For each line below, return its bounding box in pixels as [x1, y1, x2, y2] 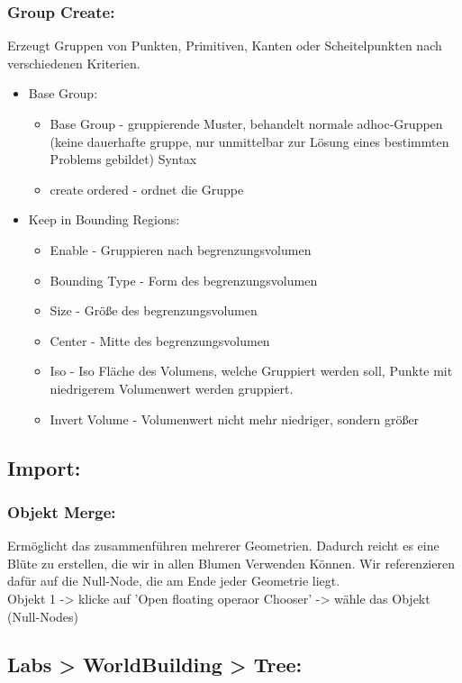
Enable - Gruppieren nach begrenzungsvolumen [50, 240, 312, 259]
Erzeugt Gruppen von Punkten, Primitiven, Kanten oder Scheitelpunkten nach [7, 36, 442, 55]
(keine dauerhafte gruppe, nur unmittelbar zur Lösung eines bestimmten [50, 132, 449, 150]
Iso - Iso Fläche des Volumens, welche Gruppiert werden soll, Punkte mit [50, 361, 453, 380]
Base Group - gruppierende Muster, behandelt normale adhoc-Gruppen [50, 114, 443, 132]
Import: [7, 453, 81, 481]
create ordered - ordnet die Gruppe [50, 179, 244, 198]
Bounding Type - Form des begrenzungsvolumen [50, 270, 318, 289]
